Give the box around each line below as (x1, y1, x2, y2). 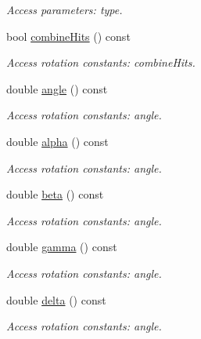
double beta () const (6, 186, 104, 202)
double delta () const (6, 291, 106, 308)
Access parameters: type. (6, 2, 123, 17)
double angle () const (6, 80, 108, 97)
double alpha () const (6, 133, 109, 149)
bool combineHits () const (6, 27, 131, 44)
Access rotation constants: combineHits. (6, 54, 196, 71)
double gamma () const (6, 239, 117, 255)
